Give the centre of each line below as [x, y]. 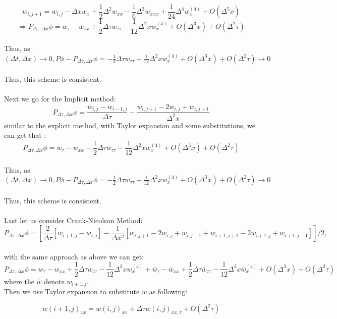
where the [19, 281]
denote [54, 281]
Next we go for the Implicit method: [60, 99]
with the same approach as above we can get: [74, 256]
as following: [168, 291]
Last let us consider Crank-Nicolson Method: [73, 220]
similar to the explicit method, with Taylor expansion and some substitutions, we [130, 125]
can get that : [25, 135]
